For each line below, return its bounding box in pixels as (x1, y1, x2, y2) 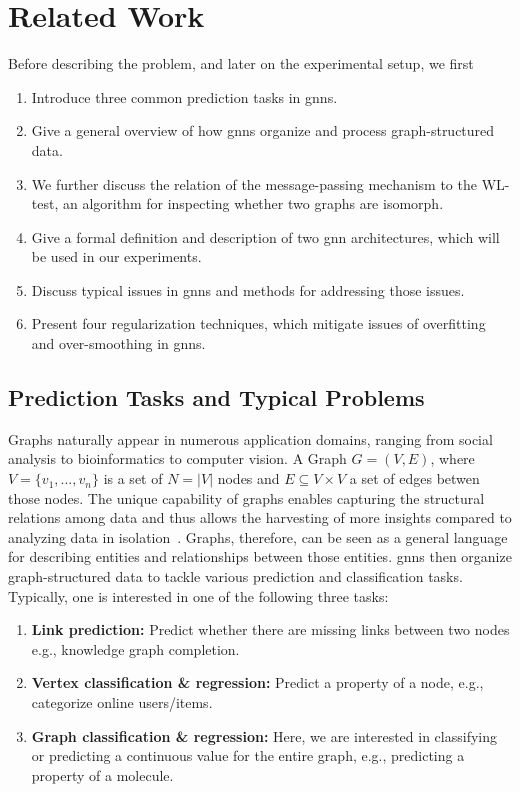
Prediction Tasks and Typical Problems (8, 382, 425, 413)
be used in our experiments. (31, 246, 202, 267)
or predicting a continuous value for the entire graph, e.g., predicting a (31, 745, 465, 766)
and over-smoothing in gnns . (31, 333, 206, 354)
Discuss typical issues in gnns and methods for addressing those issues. (31, 279, 465, 300)
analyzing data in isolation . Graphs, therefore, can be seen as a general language (8, 526, 508, 547)
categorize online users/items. (31, 691, 213, 712)
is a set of (103, 468, 163, 489)
